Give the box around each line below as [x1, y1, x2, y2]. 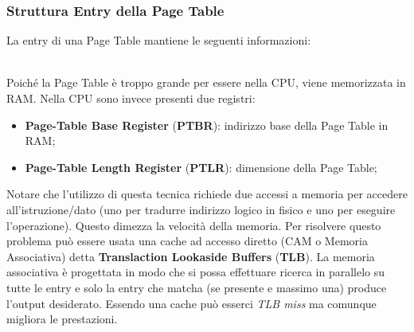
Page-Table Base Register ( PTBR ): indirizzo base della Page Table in [25, 116, 389, 133]
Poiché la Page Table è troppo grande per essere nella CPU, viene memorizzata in [6, 74, 406, 91]
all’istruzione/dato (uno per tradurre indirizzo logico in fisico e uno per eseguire [6, 201, 396, 217]
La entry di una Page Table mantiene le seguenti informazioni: [6, 32, 311, 49]
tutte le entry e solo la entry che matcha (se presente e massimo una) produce [6, 279, 387, 295]
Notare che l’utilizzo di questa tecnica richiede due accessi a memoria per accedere [6, 186, 408, 202]
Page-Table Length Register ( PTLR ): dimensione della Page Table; [25, 158, 377, 175]
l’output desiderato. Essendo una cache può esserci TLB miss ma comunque [6, 295, 377, 311]
